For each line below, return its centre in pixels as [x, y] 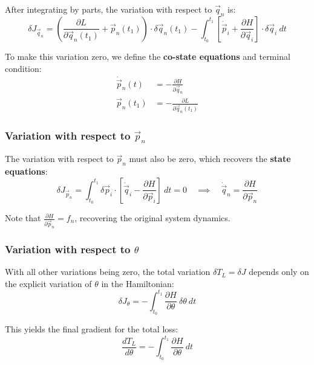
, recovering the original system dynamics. [152, 218]
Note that [23, 218]
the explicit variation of [48, 283]
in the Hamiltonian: [138, 283]
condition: [23, 68]
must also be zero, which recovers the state [210, 159]
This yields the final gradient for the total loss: [92, 328]
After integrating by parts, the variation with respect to [109, 9]
